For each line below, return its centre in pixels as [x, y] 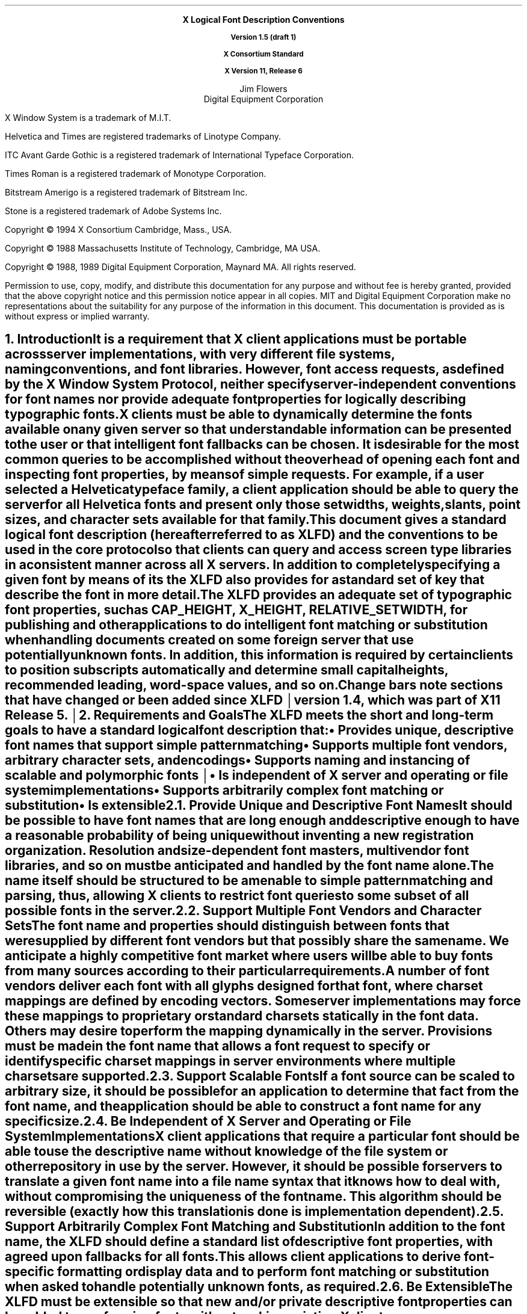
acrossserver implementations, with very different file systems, [200, 354]
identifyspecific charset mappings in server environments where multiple [230, 1061]
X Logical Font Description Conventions [263, 20]
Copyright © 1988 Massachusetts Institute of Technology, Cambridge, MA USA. [163, 248]
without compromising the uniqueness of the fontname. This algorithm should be [253, 1197]
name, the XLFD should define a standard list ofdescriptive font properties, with [249, 1242]
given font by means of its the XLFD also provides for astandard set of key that [245, 580]
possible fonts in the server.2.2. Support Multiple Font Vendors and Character [243, 911]
